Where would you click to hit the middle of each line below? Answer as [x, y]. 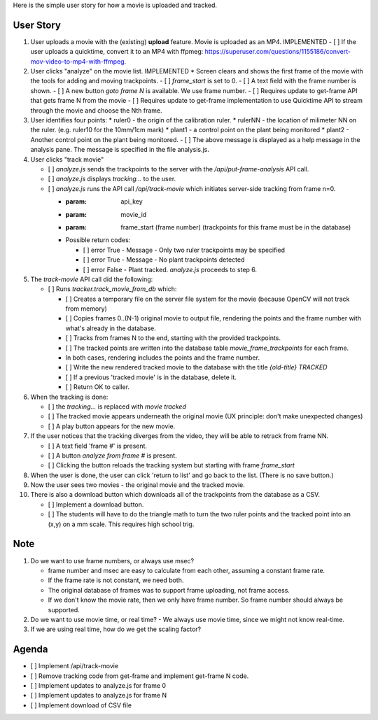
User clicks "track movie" [67, 159]
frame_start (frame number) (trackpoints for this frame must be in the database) [236, 227]
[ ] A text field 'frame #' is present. [97, 446]
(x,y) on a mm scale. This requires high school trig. [121, 524]
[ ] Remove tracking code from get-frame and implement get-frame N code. [140, 676]
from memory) [86, 309]
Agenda [30, 650]
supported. [64, 609]
